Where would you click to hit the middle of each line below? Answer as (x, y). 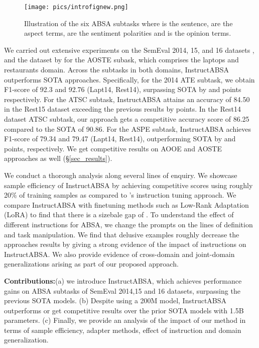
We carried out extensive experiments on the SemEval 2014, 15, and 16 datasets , (129, 50)
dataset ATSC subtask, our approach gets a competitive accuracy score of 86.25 (127, 119)
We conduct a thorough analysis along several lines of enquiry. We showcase (121, 175)
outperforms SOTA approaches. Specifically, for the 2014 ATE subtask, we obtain (129, 79)
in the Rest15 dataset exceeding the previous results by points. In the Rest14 (122, 109)
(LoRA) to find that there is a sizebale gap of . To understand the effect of (119, 214)
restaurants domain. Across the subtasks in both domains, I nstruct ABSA (116, 70)
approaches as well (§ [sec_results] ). (58, 158)
